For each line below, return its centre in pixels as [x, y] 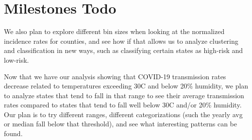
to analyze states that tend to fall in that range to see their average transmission [124, 95]
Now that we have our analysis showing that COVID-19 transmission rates [115, 76]
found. [13, 133]
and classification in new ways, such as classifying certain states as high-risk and [124, 50]
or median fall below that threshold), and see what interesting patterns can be [120, 124]
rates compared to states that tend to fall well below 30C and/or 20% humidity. [123, 105]
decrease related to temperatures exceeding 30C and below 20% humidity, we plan [126, 86]
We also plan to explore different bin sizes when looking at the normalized [114, 31]
